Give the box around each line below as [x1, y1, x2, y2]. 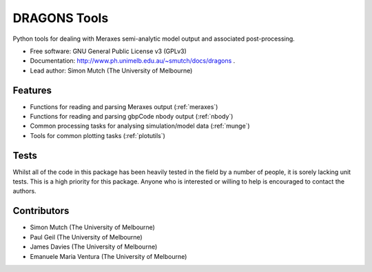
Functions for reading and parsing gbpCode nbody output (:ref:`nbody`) [30, 113, 234, 121]
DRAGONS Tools [12, 10, 109, 26]
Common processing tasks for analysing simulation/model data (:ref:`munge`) [30, 122, 251, 130]
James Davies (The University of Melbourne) [30, 242, 158, 251]
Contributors [12, 205, 70, 217]
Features [12, 84, 52, 96]
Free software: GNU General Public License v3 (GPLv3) [30, 47, 187, 55]
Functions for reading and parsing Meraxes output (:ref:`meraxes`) [30, 102, 218, 110]
